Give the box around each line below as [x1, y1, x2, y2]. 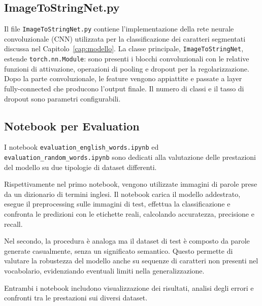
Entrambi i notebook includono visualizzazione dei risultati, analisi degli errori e [4, 282, 254, 293]
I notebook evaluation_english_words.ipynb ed [4, 142, 159, 152]
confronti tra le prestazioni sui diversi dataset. [4, 292, 148, 303]
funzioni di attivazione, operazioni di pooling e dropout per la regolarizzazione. [4, 63, 249, 74]
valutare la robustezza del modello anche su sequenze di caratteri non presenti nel [4, 255, 258, 266]
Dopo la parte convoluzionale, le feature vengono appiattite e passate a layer [4, 73, 242, 84]
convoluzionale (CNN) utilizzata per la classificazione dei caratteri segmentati [4, 33, 246, 44]
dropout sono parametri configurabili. [4, 93, 121, 104]
